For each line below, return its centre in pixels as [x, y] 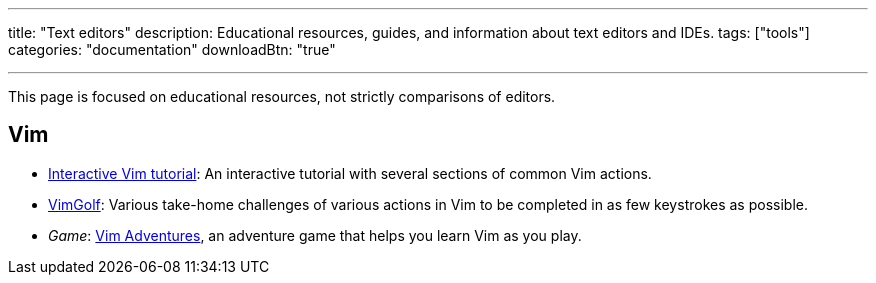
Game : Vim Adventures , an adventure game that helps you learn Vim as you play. [315, 235]
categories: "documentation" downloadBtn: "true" [172, 49]
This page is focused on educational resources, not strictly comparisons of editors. [282, 96]
